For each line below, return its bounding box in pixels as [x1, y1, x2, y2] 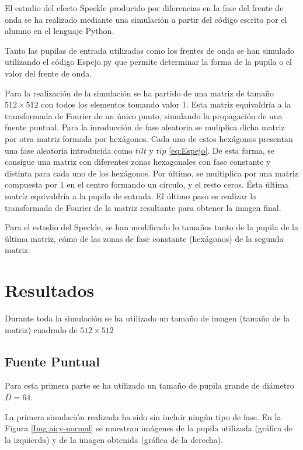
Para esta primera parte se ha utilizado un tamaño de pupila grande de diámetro [5, 379, 294, 392]
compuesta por [5, 178, 57, 191]
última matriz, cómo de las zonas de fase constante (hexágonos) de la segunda [5, 232, 284, 244]
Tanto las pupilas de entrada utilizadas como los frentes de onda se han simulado [5, 44, 295, 56]
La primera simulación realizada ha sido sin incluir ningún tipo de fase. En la [5, 410, 281, 423]
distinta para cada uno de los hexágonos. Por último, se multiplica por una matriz [5, 167, 298, 179]
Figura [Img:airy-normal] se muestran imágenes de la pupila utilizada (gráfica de [5, 422, 292, 434]
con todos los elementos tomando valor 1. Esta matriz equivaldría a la [41, 98, 291, 110]
